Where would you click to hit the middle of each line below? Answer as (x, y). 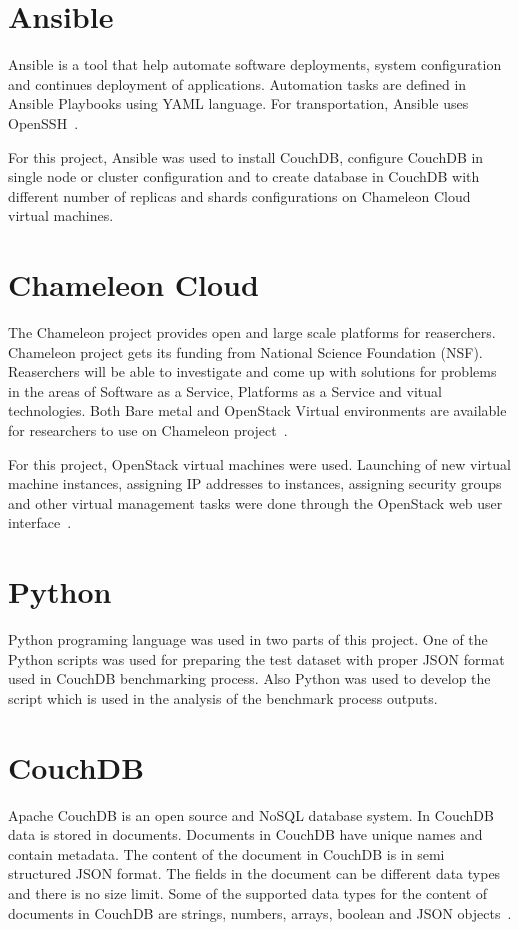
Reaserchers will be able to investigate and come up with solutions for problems (252, 371)
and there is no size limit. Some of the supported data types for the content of (248, 892)
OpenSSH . (43, 122)
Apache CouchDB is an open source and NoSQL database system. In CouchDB (251, 814)
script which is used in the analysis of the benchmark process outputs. (223, 697)
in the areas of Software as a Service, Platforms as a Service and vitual (225, 390)
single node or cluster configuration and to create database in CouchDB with (244, 176)
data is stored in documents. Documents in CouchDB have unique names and (245, 834)
